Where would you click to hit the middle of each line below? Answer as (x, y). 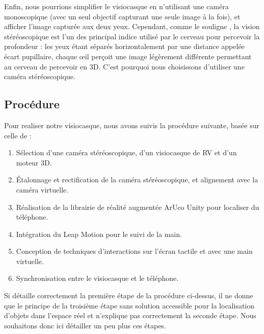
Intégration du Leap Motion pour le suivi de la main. (99, 234)
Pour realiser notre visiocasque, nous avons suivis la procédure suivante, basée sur (132, 125)
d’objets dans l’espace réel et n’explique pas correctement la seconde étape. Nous (130, 315)
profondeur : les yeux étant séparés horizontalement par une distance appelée (124, 46)
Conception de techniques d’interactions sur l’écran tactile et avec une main (134, 251)
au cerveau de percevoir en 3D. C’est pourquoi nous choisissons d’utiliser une (124, 66)
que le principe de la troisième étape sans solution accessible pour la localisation (129, 305)
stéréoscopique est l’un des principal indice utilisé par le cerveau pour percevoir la (132, 36)
